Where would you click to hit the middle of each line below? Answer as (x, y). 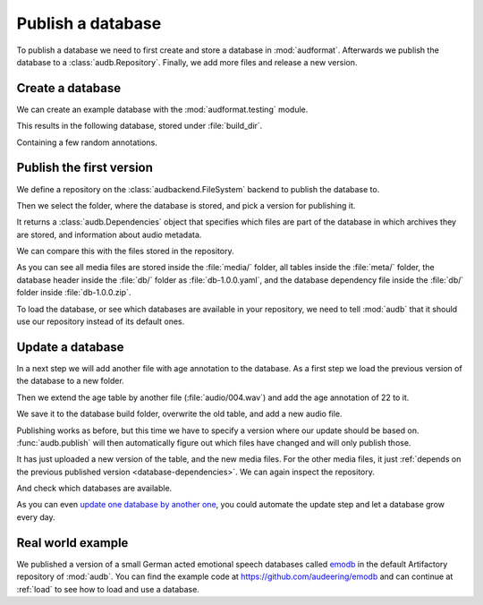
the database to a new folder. (70, 381)
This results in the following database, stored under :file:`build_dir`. (140, 126)
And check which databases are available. (94, 489)
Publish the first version (85, 168)
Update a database (70, 347)
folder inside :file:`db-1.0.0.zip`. (74, 293)
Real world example (72, 543)
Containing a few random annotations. (87, 142)
